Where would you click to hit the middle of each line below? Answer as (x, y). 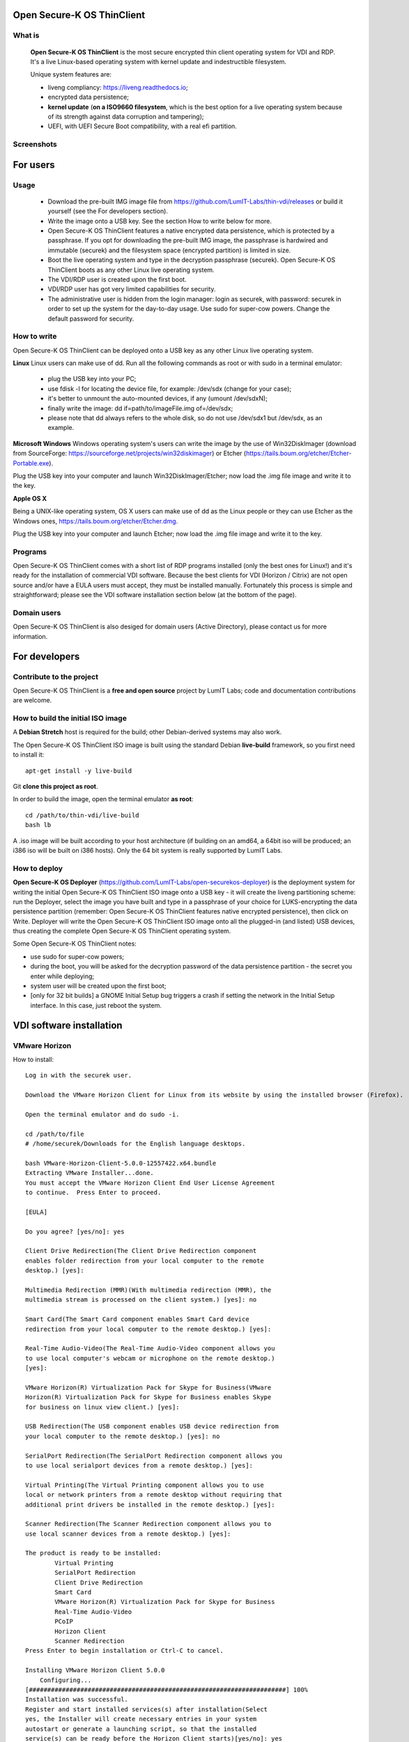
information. (30, 636)
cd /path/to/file (55, 1134)
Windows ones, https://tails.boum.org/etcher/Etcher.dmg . (95, 521)
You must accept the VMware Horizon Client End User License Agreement (150, 1182)
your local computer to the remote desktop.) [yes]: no (123, 1436)
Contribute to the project (56, 677)
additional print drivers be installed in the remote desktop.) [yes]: (150, 1504)
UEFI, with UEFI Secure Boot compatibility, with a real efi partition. (142, 126)
